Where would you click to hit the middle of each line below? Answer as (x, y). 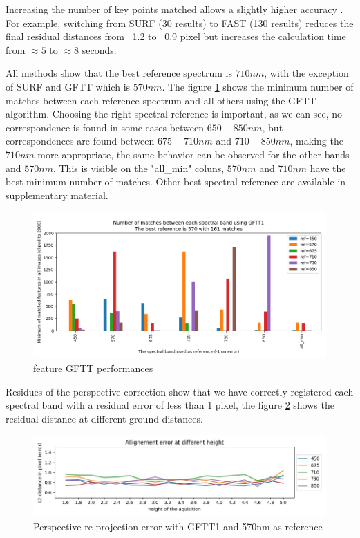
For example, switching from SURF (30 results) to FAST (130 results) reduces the (180, 22)
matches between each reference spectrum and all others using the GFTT (161, 100)
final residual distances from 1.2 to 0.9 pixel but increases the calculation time (176, 36)
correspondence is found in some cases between (105, 127)
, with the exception (306, 73)
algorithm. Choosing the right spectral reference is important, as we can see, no (174, 114)
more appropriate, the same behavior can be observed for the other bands (193, 154)
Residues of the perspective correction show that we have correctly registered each (180, 391)
